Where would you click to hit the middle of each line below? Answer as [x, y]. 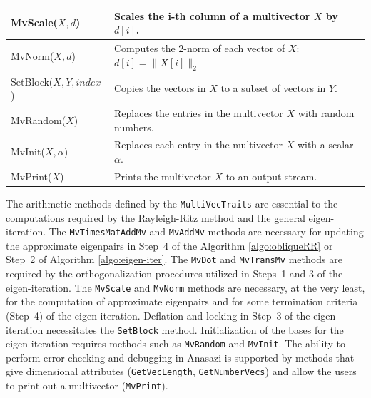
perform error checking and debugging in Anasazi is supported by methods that [180, 357]
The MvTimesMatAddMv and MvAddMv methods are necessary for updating [206, 231]
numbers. [134, 127]
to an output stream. [271, 176]
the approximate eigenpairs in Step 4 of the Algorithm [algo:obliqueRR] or [169, 245]
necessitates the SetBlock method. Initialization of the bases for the [195, 329]
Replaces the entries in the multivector [199, 113]
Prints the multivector [163, 176]
